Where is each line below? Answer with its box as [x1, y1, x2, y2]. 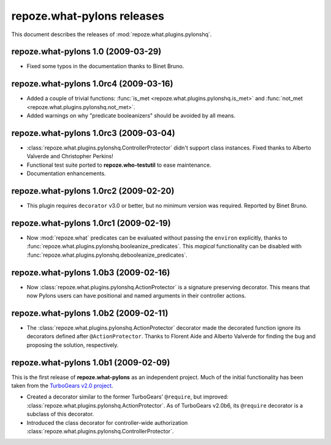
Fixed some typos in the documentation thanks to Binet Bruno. [26, 63, 185, 70]
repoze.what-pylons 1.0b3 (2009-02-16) [11, 267, 170, 278]
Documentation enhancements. [26, 170, 107, 177]
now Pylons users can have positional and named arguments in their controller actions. [26, 292, 246, 300]
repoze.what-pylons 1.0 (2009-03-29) [11, 47, 162, 57]
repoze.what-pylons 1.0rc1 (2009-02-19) [11, 218, 171, 228]
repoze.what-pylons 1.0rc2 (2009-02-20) [11, 186, 175, 196]
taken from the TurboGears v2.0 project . [11, 382, 113, 389]
